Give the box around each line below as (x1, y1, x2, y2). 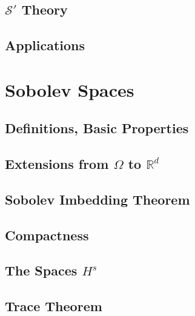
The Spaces (5, 261, 78, 280)
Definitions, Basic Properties (5, 119, 189, 137)
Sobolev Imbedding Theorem (5, 189, 190, 208)
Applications (5, 36, 85, 54)
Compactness (5, 225, 89, 244)
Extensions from (5, 154, 109, 173)
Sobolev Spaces (5, 77, 134, 102)
